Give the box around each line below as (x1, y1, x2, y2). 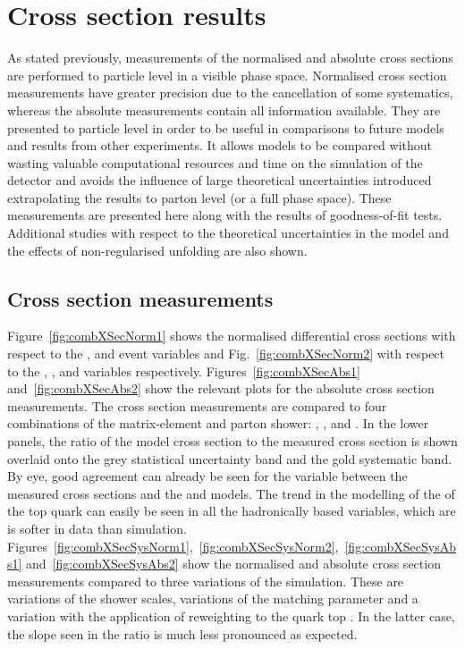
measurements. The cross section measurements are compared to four (7, 396, 387, 415)
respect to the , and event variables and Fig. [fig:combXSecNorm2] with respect (7, 344, 445, 363)
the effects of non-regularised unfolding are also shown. (7, 240, 308, 259)
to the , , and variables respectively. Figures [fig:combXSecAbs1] (7, 361, 360, 380)
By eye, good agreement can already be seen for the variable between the (7, 467, 408, 485)
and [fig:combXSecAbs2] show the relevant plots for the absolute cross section (7, 379, 435, 398)
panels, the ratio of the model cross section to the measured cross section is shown (7, 432, 458, 451)
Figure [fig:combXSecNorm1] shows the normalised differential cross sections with (7, 326, 456, 345)
